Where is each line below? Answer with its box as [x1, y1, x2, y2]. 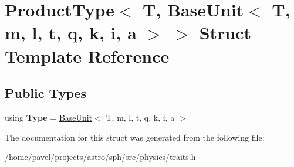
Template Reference [5, 43, 170, 67]
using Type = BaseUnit [5, 111, 93, 123]
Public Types [5, 84, 87, 102]
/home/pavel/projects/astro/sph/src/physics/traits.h [5, 151, 196, 163]
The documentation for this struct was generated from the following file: [5, 131, 265, 143]
